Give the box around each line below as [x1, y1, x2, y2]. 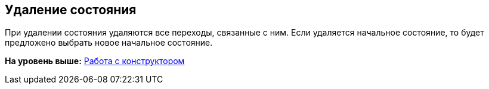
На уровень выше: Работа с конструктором [5, 56, 185, 66]
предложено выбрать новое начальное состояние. [5, 37, 213, 48]
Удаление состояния [5, 2, 137, 17]
